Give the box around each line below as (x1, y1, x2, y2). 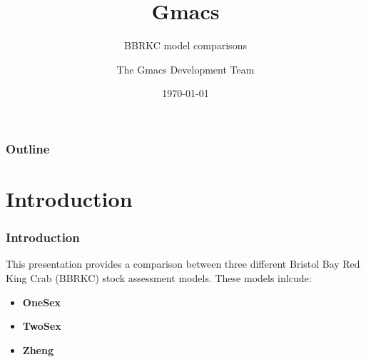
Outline (6, 139, 50, 157)
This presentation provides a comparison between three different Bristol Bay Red (6, 256, 360, 271)
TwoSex (22, 318, 61, 333)
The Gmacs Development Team (116, 61, 255, 76)
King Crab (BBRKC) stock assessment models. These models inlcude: (6, 271, 312, 286)
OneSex (22, 294, 61, 309)
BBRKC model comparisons (124, 38, 247, 53)
